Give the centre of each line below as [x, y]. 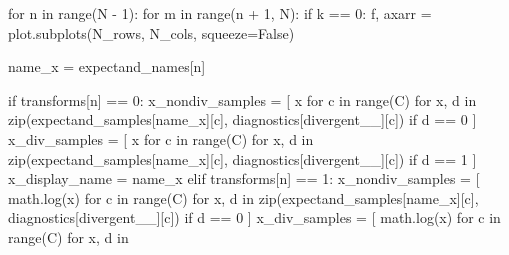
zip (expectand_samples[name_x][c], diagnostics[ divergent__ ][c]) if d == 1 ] [242, 158]
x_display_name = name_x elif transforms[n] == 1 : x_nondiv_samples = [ [244, 178]
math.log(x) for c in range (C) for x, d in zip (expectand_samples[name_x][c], [243, 197]
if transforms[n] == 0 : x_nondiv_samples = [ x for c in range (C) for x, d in [242, 99]
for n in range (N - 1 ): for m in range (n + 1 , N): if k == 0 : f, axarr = [220, 13]
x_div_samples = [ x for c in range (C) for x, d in [161, 138]
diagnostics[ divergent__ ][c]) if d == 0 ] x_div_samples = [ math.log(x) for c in [254, 217]
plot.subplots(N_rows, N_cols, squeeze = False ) [151, 32]
